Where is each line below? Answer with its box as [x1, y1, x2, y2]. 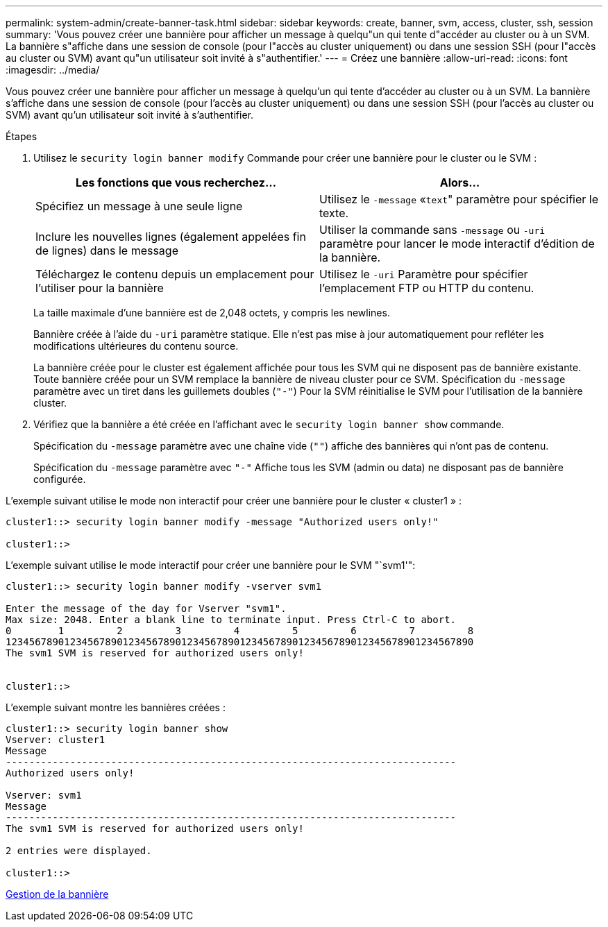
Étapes [6, 130, 37, 142]
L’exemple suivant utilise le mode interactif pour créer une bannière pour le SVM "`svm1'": [6, 559, 416, 571]
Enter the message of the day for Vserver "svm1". [6, 603, 287, 614]
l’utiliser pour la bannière [35, 281, 164, 295]
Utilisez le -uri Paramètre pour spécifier [319, 267, 528, 281]
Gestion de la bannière [6, 888, 109, 900]
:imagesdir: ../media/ [6, 64, 100, 76]
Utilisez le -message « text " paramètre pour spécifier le [319, 192, 598, 206]
